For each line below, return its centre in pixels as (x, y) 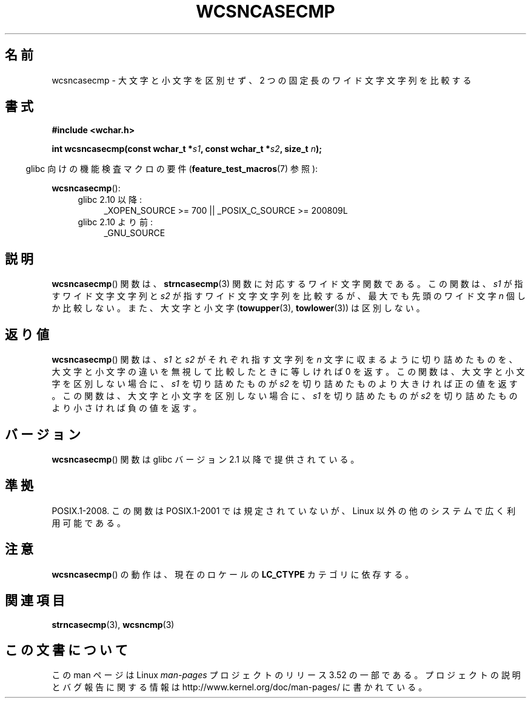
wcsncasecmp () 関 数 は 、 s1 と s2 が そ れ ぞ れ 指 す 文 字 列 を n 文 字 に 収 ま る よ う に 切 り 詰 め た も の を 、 (285, 360)
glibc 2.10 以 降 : (110, 200)
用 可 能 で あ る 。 (89, 523)
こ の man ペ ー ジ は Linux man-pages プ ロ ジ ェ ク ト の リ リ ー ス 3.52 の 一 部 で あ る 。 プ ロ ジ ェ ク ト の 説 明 (286, 675)
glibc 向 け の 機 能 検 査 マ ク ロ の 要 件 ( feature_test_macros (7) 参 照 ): (172, 169)
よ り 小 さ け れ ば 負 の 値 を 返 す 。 (127, 408)
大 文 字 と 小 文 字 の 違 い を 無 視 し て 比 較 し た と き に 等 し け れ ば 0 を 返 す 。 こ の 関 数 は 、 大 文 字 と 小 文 (288, 372)
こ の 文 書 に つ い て (66, 650)
